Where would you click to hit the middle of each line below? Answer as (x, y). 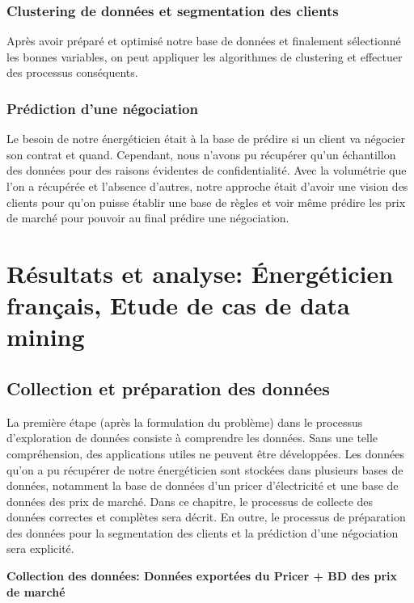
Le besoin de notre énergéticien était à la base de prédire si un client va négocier (206, 139)
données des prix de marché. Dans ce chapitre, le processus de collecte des (190, 501)
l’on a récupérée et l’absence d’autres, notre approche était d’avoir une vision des (207, 186)
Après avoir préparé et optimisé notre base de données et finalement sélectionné (204, 41)
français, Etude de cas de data (178, 305)
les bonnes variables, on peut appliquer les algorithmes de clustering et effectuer (205, 56)
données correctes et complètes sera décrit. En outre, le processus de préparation (206, 517)
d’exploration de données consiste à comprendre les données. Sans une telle (192, 438)
